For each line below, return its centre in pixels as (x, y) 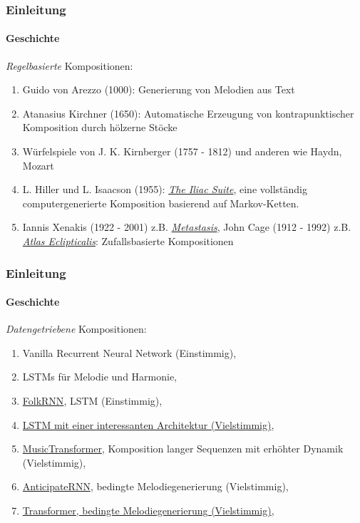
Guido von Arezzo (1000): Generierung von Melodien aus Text (159, 89)
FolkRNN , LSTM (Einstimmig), (92, 400)
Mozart (38, 165)
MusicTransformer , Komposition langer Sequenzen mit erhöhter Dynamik (183, 449)
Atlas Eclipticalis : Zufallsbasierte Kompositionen (128, 240)
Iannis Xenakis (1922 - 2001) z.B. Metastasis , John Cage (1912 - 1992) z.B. (187, 227)
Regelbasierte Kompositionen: (70, 65)
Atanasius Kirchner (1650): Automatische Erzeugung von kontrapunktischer (188, 113)
